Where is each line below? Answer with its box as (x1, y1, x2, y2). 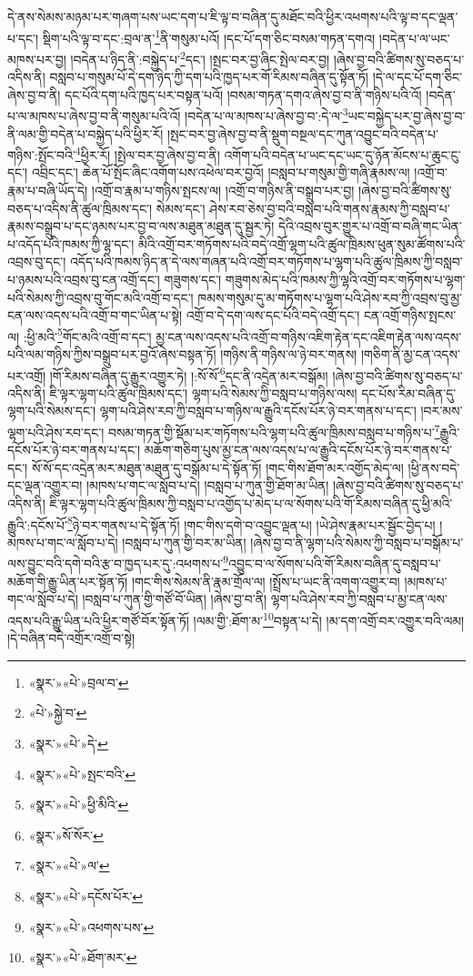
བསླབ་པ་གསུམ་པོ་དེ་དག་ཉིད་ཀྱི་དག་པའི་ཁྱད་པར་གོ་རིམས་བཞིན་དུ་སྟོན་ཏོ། (49, 67, 368, 86)
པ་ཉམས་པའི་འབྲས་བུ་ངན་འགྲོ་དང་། (7, 269, 160, 288)
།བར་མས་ (420, 401, 463, 420)
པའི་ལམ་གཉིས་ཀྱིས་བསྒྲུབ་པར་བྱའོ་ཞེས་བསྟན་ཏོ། (7, 344, 216, 363)
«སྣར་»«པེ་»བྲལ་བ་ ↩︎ (28, 672, 129, 691)
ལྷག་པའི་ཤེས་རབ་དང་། (7, 422, 105, 441)
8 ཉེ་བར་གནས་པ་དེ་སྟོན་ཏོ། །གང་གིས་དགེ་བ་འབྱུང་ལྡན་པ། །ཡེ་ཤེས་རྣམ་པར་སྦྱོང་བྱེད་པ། (67, 512, 436, 534)
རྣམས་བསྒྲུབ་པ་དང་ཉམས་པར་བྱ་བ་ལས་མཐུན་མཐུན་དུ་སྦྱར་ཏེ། (7, 216, 275, 236)
